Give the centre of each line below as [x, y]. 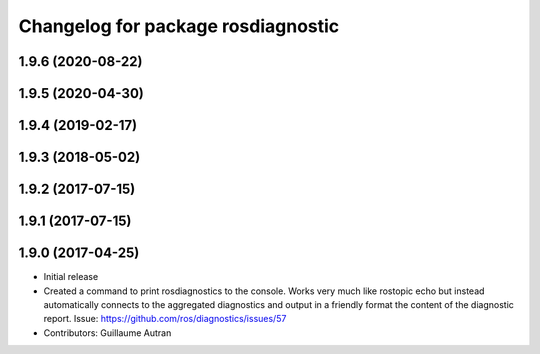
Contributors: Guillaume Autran [107, 332]
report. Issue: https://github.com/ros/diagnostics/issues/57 [165, 319]
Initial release [71, 277]
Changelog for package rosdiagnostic [179, 26]
